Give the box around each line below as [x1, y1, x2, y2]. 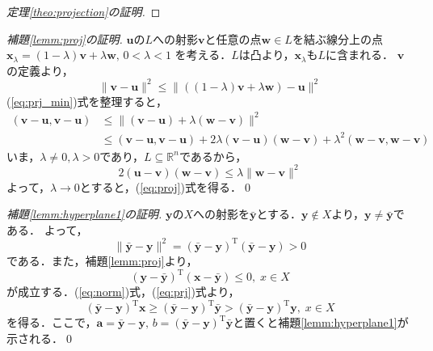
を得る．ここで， [6, 314, 97, 331]
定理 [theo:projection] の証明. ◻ [6, 3, 161, 19]
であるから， [179, 147, 247, 164]
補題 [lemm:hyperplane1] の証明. [6, 205, 162, 222]
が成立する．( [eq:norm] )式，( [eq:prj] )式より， [6, 283, 240, 299]
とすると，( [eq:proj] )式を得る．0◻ [79, 178, 254, 195]
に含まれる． [326, 46, 393, 63]
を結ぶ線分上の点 [292, 30, 383, 47]
